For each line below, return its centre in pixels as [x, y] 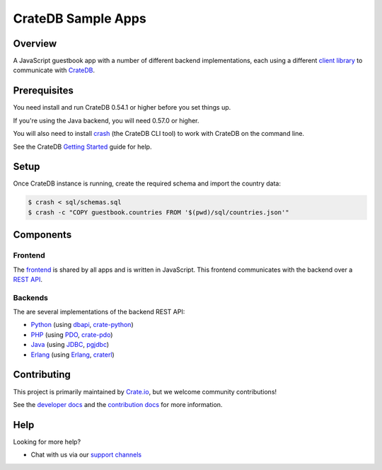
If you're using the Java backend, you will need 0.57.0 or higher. [106, 120]
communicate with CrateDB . [54, 70]
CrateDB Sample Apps [80, 18]
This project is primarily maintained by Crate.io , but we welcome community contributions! [145, 391]
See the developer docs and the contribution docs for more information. [118, 404]
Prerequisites [43, 91]
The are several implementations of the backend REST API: [99, 312]
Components [42, 235]
